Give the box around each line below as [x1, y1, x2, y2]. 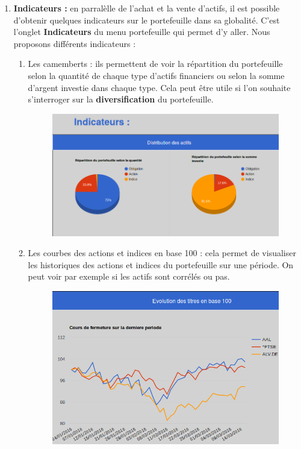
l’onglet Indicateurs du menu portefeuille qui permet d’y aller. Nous [13, 25, 270, 38]
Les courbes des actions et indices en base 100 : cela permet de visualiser [28, 246, 296, 259]
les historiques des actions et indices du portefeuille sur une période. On [28, 258, 294, 271]
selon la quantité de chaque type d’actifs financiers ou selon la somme [28, 69, 285, 81]
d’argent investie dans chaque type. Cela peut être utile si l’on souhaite [28, 81, 291, 93]
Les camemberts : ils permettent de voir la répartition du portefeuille [28, 57, 283, 70]
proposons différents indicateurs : [13, 37, 136, 49]
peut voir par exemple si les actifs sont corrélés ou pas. [28, 270, 230, 283]
